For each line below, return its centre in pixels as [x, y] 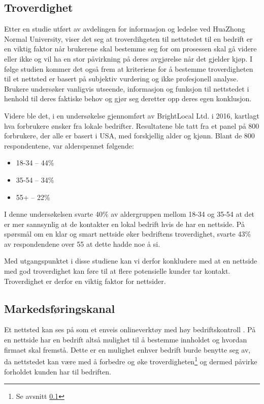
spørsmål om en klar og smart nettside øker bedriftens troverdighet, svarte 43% [128, 234]
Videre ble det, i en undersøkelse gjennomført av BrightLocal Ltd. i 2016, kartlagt [132, 115]
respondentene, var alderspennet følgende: [69, 145]
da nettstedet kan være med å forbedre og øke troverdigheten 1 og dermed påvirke [131, 360]
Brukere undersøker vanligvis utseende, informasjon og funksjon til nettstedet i [127, 88]
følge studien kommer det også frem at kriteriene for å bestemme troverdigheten [129, 68]
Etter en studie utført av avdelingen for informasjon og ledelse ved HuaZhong [125, 29]
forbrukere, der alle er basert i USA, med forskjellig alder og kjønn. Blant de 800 [129, 136]
